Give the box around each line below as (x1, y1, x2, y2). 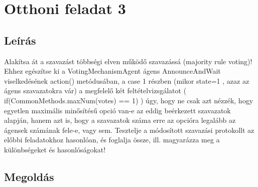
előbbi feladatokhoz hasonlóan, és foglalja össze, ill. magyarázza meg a (4, 134, 220, 145)
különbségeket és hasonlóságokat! (4, 144, 106, 154)
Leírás (4, 32, 36, 48)
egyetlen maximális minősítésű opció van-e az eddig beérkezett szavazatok (4, 105, 231, 115)
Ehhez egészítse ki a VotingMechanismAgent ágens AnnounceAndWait (4, 66, 221, 76)
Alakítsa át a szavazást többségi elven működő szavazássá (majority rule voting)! (4, 56, 252, 66)
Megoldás (4, 168, 54, 184)
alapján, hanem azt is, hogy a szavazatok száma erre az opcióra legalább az (4, 115, 236, 125)
